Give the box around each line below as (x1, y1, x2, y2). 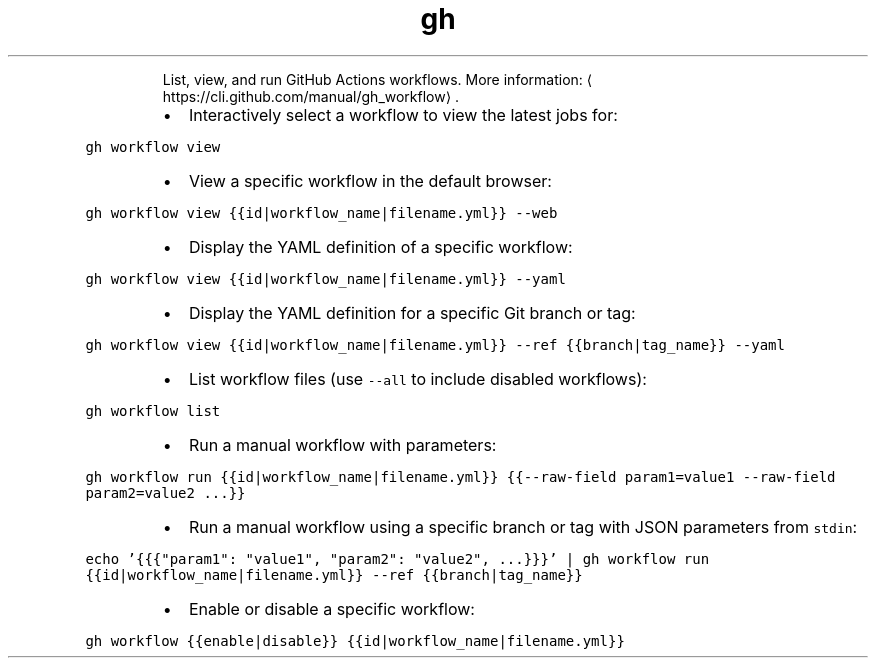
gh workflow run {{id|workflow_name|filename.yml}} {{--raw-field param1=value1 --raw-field (85, 468, 836, 485)
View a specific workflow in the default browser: (188, 170, 552, 191)
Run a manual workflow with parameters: (188, 434, 497, 455)
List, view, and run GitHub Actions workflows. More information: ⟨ (162, 70, 593, 88)
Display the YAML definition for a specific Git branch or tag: (188, 302, 636, 323)
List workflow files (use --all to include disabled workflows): (188, 368, 647, 389)
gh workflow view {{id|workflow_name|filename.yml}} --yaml (85, 270, 566, 287)
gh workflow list (85, 402, 221, 419)
